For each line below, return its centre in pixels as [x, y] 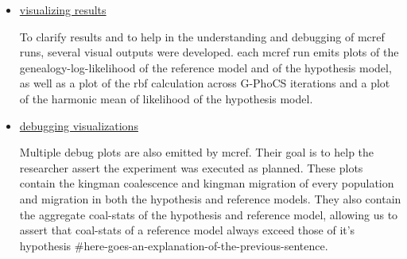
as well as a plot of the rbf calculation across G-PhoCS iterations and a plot [205, 83]
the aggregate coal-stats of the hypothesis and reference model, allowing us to [209, 214]
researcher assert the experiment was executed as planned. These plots [191, 167]
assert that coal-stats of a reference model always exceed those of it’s [187, 230]
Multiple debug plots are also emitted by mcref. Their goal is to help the [197, 152]
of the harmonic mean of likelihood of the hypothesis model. [166, 98]
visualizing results [63, 10]
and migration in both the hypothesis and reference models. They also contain [210, 198]
